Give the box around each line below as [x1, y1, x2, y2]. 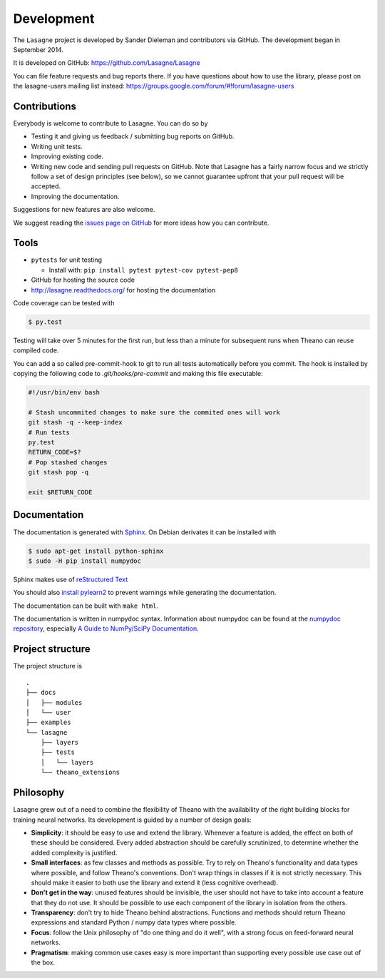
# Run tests [28, 428, 71, 437]
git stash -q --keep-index [28, 418, 123, 427]
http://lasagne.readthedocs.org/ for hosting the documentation [31, 285, 216, 294]
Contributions [13, 100, 76, 112]
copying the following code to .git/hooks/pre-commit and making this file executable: [13, 370, 263, 378]
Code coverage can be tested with [13, 299, 115, 307]
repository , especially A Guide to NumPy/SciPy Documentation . [13, 624, 199, 633]
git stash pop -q [28, 468, 89, 477]
